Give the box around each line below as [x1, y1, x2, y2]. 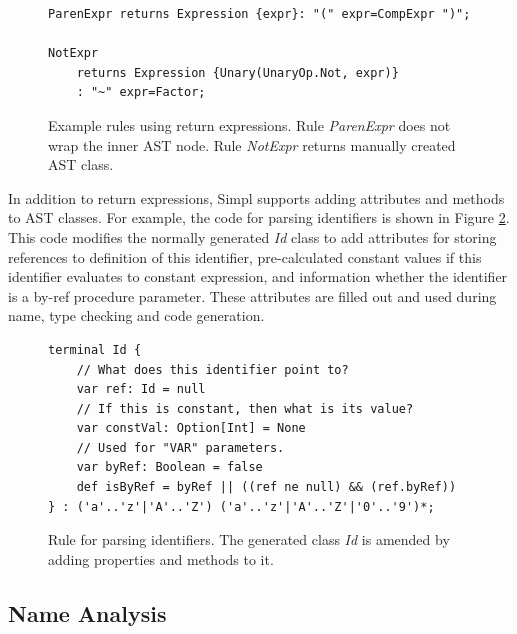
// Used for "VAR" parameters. [76, 440, 285, 455]
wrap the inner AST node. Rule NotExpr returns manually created [48, 134, 456, 155]
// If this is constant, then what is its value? [76, 401, 414, 416]
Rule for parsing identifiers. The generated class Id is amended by [48, 529, 450, 550]
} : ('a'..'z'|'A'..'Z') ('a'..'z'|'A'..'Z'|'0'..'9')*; [48, 499, 435, 514]
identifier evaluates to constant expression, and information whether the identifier [8, 266, 508, 287]
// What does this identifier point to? [76, 362, 349, 377]
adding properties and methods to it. [48, 548, 274, 569]
